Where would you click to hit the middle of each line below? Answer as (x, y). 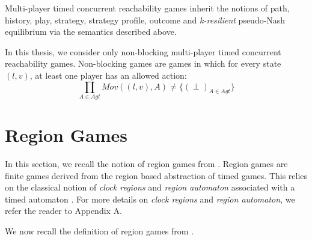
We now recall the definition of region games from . (99, 230)
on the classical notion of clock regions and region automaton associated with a (150, 187)
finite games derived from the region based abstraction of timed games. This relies (156, 175)
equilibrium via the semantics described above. (91, 32)
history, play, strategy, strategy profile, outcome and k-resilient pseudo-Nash (145, 20)
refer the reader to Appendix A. (64, 211)
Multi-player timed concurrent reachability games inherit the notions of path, (147, 8)
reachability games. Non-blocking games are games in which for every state (143, 63)
